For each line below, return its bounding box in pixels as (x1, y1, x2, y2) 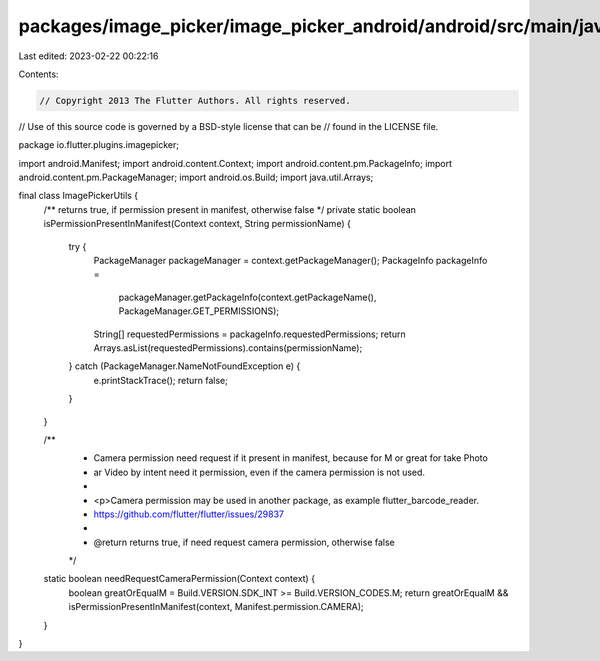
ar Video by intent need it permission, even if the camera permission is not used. (93, 466, 425, 478)
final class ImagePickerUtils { (18, 190, 139, 202)
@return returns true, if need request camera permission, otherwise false (93, 536, 395, 548)
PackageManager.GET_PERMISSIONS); (118, 305, 280, 317)
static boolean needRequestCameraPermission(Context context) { (43, 573, 315, 585)
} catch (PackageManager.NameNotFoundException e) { (68, 360, 301, 372)
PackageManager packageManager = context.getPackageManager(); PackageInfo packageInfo (93, 255, 488, 267)
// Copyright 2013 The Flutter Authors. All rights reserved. (39, 95, 351, 106)
